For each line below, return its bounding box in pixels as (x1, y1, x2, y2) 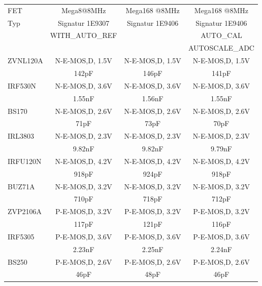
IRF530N (8, 80, 36, 91)
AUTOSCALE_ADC (188, 43, 254, 53)
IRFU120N (8, 155, 42, 166)
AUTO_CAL (201, 30, 242, 40)
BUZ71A (8, 181, 35, 191)
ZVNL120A (8, 55, 43, 66)
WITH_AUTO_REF (50, 30, 117, 40)
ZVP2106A (8, 206, 42, 217)
